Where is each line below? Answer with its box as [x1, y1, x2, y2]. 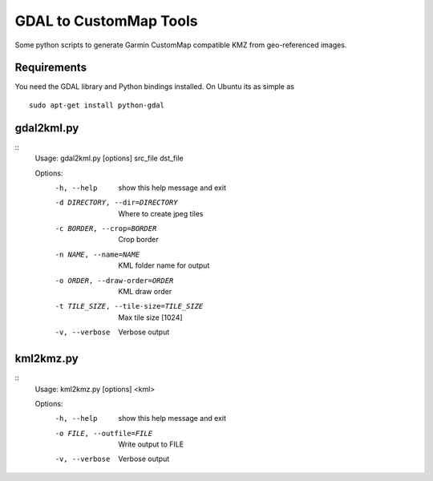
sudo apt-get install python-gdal [29, 100, 164, 110]
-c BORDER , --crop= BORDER [55, 224, 157, 233]
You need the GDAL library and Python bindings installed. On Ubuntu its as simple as [14, 82, 294, 91]
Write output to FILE [118, 439, 184, 449]
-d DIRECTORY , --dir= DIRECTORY [55, 198, 178, 208]
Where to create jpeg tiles [118, 208, 204, 218]
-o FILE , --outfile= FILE [55, 429, 152, 438]
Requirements [14, 61, 87, 75]
